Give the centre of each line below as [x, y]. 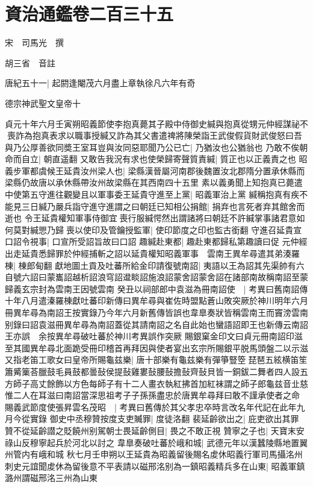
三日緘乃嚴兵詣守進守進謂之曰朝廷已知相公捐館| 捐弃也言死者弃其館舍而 [163, 206]
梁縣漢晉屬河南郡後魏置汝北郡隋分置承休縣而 [216, 170]
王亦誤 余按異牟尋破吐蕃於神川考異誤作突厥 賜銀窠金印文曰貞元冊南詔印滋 [154, 336]
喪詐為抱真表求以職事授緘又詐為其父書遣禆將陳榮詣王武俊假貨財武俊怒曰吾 [154, 135]
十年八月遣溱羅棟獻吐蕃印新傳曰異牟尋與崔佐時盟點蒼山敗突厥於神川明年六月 [156, 300]
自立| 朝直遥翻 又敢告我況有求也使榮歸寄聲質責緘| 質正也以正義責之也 [159, 159]
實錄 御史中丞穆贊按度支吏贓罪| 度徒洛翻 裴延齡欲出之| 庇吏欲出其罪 [164, 419]
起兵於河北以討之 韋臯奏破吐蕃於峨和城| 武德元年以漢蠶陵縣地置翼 [177, 442]
